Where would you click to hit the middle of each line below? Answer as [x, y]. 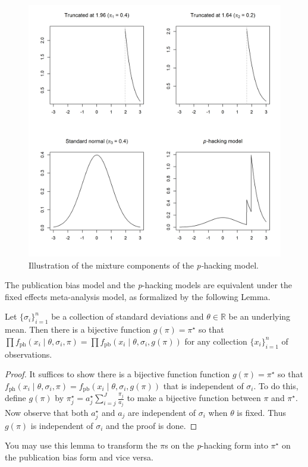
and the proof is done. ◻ [152, 425]
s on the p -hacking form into [216, 445]
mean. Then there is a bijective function [78, 329]
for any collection [216, 341]
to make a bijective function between [194, 398]
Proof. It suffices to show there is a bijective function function [117, 374]
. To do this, [276, 385]
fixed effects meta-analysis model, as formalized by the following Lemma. [138, 296]
